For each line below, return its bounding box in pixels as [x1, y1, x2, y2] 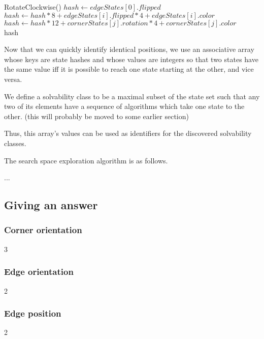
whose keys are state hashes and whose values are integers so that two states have [4, 53, 258, 64]
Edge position [4, 307, 61, 320]
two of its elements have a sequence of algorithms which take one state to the [4, 101, 245, 111]
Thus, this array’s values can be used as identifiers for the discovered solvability [4, 128, 252, 138]
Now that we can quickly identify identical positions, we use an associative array [4, 44, 254, 54]
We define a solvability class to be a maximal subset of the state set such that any [4, 91, 260, 101]
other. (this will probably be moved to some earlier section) [4, 110, 189, 121]
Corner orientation [4, 223, 82, 236]
